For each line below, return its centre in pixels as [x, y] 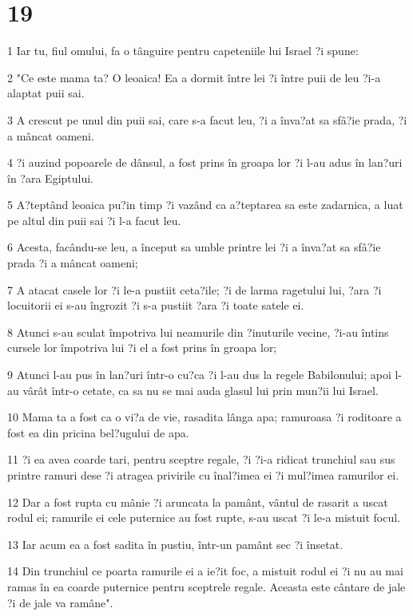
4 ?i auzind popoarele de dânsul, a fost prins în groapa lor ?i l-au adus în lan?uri [205, 162]
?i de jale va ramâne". [60, 602]
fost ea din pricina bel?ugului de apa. [98, 432]
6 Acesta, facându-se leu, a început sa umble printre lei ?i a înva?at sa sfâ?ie [194, 247]
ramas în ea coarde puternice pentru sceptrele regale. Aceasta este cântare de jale [206, 586]
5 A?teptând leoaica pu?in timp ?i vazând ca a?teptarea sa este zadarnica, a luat [205, 205]
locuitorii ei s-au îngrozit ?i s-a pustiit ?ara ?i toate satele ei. [156, 305]
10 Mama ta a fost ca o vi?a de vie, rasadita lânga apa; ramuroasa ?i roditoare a [205, 417]
